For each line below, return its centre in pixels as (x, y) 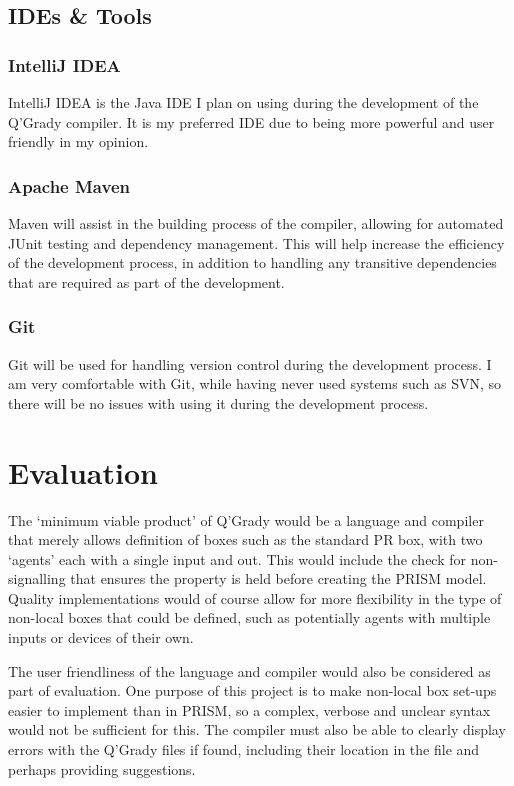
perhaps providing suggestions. (102, 768)
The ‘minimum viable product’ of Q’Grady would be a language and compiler (246, 519)
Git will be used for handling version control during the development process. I (250, 363)
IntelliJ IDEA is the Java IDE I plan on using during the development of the (243, 102)
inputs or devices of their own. (101, 637)
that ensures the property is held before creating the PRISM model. (278, 578)
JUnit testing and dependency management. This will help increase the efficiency (256, 242)
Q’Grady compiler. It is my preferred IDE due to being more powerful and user (251, 121)
